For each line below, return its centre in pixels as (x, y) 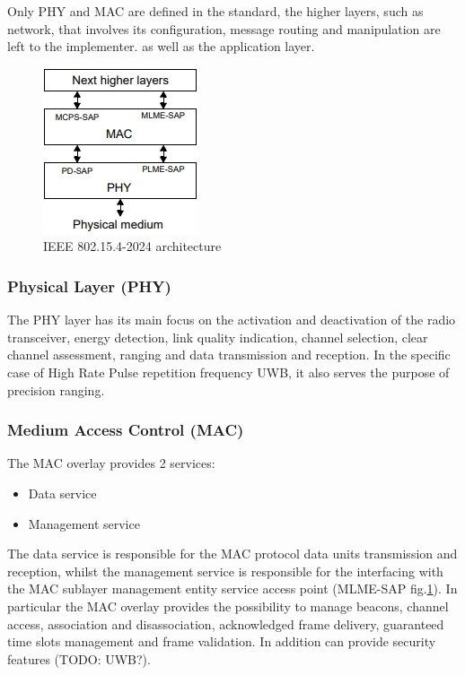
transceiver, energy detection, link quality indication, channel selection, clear (218, 337)
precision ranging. (56, 389)
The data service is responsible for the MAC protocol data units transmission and (232, 554)
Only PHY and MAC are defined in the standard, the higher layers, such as (215, 11)
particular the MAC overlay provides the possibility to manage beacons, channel (228, 606)
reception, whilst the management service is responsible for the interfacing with (225, 571)
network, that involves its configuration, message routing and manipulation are (224, 28)
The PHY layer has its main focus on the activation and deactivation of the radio (232, 320)
